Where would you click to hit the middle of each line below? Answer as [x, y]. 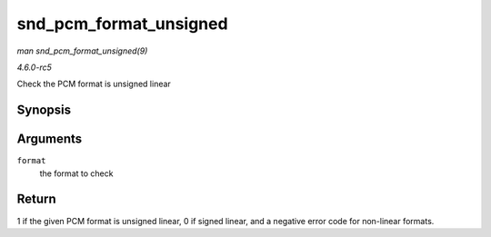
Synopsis [44, 110]
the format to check [76, 173]
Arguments [50, 139]
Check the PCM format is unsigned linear [94, 84]
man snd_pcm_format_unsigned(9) [82, 51]
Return [36, 199]
